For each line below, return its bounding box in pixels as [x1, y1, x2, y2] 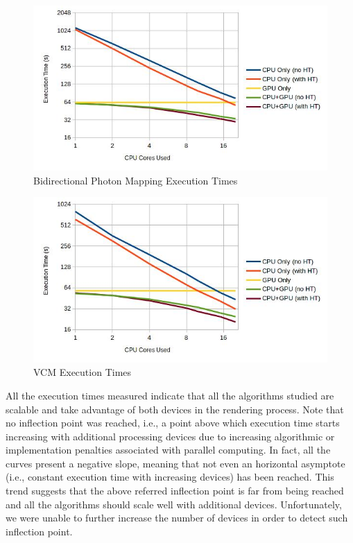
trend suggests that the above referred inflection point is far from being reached [6, 483, 344, 498]
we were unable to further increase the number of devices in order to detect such [6, 510, 348, 525]
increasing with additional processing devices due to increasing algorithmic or [6, 429, 335, 443]
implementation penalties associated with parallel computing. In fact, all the [6, 442, 331, 457]
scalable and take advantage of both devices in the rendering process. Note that [6, 402, 344, 416]
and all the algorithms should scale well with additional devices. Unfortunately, [6, 497, 342, 511]
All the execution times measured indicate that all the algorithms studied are [6, 388, 334, 402]
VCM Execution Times [33, 365, 132, 379]
